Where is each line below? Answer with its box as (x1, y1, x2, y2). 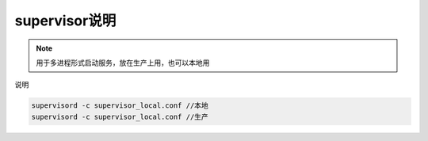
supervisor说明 (14, 12, 117, 29)
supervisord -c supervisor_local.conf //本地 (31, 101, 209, 110)
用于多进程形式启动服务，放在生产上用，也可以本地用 (36, 58, 210, 67)
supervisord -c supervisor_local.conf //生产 (31, 112, 209, 121)
